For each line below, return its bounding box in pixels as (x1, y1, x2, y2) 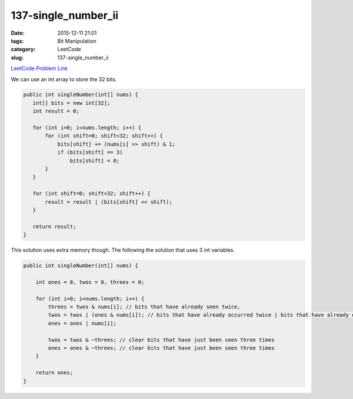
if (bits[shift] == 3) (57, 149, 123, 156)
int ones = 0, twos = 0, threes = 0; (35, 278, 145, 285)
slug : (11, 54, 24, 61)
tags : (11, 37, 24, 44)
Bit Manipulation (57, 37, 96, 44)
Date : (11, 29, 25, 36)
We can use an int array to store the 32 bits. (11, 75, 117, 82)
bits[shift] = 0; (69, 157, 120, 164)
